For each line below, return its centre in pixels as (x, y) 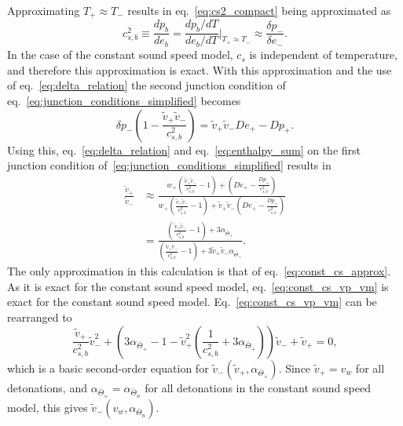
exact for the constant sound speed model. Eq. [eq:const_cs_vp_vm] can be (192, 302)
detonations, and (47, 387)
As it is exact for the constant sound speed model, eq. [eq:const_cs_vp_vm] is (198, 286)
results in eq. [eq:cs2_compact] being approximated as (259, 10)
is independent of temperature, (323, 55)
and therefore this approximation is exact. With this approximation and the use (200, 69)
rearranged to (40, 317)
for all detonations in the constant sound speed (258, 387)
